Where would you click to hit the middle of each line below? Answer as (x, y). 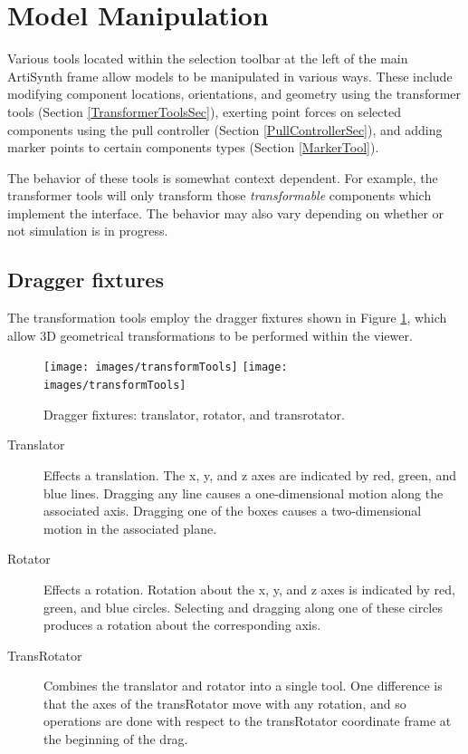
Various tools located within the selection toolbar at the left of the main (208, 58)
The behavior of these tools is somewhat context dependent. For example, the (223, 177)
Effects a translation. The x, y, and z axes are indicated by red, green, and (250, 474)
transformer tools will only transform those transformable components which (220, 195)
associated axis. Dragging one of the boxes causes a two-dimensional (233, 511)
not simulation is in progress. (88, 231)
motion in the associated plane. (130, 528)
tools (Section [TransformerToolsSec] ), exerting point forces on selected (204, 111)
